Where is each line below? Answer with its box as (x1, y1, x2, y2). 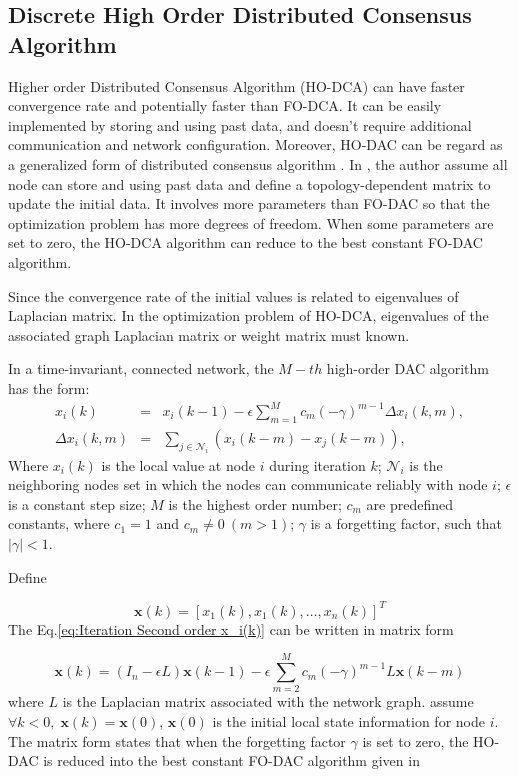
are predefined (366, 493, 454, 514)
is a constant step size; (8, 493, 146, 514)
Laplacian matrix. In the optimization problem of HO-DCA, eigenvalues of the (8, 305, 489, 326)
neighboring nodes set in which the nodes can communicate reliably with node (8, 474, 488, 495)
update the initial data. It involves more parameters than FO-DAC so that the (8, 193, 490, 214)
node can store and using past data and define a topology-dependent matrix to (8, 173, 491, 194)
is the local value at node (101, 454, 256, 475)
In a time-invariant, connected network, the (8, 358, 274, 379)
